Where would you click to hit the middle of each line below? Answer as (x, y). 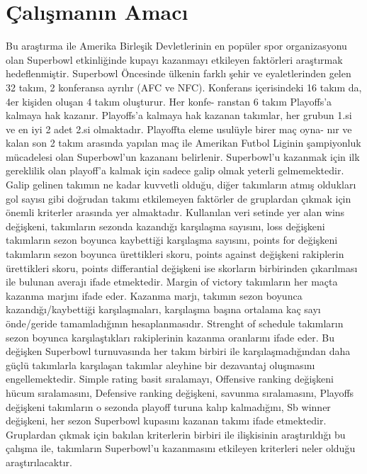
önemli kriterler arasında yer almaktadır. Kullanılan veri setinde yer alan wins (175, 212)
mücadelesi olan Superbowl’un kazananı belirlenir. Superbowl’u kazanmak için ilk (183, 156)
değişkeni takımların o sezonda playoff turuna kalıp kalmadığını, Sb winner (168, 406)
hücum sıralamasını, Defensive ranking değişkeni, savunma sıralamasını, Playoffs (180, 392)
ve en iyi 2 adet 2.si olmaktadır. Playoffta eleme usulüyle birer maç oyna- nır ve (179, 129)
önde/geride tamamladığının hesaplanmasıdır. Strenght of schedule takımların (175, 323)
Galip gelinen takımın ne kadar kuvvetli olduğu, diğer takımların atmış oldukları (181, 185)
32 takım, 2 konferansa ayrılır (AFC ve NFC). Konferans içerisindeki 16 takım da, (184, 87)
